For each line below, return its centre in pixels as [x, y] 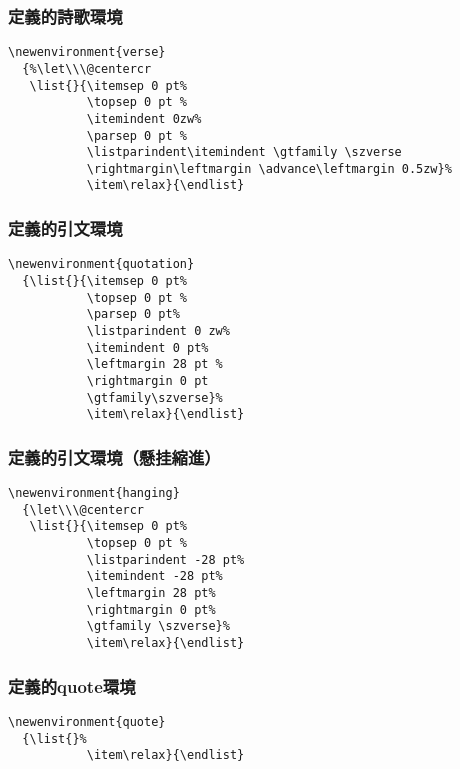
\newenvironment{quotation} [101, 264]
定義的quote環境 [72, 685]
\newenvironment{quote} [87, 721]
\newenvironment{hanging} [94, 493]
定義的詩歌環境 [65, 15]
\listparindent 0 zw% [158, 330]
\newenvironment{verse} [87, 52]
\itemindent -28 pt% [154, 576]
